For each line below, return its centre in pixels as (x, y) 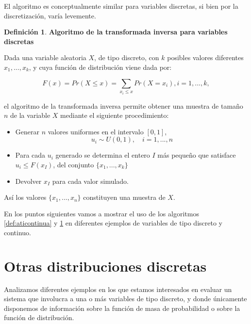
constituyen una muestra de (124, 197)
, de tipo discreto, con (127, 57)
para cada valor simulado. (91, 181)
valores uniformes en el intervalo (96, 131)
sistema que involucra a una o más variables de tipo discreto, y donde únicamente (125, 299)
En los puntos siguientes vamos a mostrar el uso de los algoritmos (101, 213)
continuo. (18, 232)
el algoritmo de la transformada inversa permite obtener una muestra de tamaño (124, 105)
